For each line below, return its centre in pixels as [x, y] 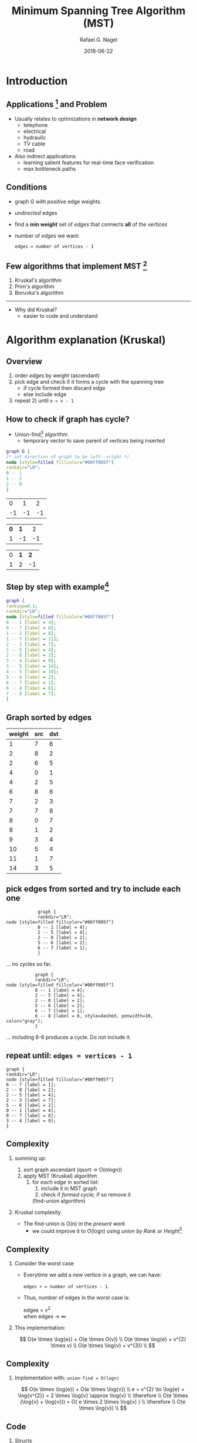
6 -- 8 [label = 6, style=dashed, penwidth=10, [94, 1016]
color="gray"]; [25, 1021]
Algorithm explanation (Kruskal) [86, 340]
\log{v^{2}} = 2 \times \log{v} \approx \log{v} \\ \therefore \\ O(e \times [103, 1395]
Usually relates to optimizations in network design [75, 118]
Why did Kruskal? [36, 310]
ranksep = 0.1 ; [22, 606]
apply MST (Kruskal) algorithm [60, 1176]
